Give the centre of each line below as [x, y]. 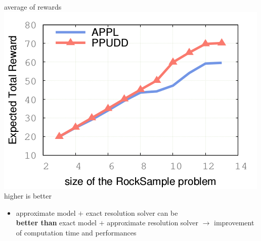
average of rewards [33, 7]
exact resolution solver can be [132, 212]
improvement [234, 223]
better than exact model [56, 223]
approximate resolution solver [153, 223]
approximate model [46, 212]
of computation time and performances [76, 232]
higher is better [28, 196]
